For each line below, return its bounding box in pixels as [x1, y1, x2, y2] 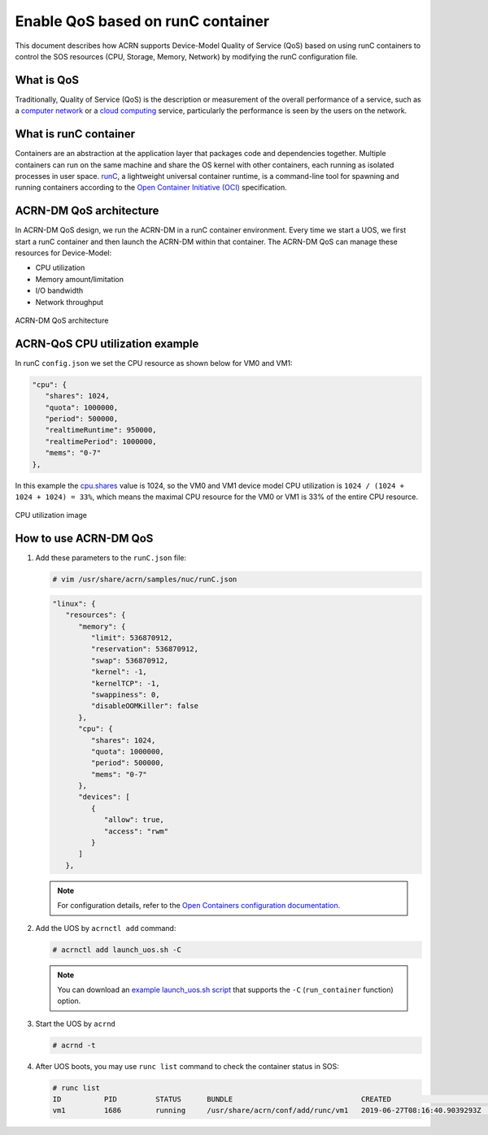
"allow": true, [103, 815, 164, 824]
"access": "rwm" [103, 826, 169, 836]
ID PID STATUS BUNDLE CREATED [52, 1094, 392, 1104]
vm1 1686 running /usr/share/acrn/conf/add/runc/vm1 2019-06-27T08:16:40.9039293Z [52, 1106, 481, 1115]
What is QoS [15, 73, 80, 87]
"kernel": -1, [90, 668, 148, 676]
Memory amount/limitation [35, 274, 124, 284]
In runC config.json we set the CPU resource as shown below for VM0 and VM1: [15, 358, 293, 367]
